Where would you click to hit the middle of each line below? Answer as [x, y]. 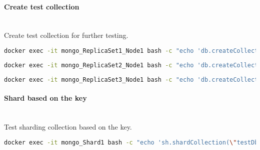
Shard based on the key [45, 98]
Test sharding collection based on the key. [68, 127]
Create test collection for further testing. [66, 35]
